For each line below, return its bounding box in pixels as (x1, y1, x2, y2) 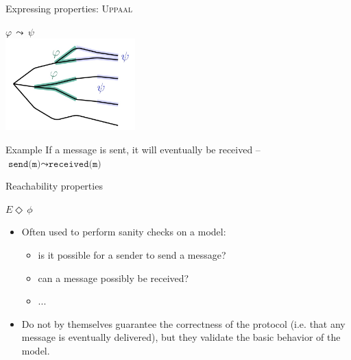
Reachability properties (5, 179, 103, 193)
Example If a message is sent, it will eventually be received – (5, 142, 261, 157)
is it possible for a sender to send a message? (38, 248, 226, 262)
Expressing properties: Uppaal (5, 1, 133, 15)
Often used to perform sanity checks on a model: (21, 224, 226, 239)
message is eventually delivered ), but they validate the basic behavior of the (21, 330, 341, 344)
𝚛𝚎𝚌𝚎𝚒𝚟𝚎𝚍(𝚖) (48, 159, 101, 169)
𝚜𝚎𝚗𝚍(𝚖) (8, 159, 41, 169)
